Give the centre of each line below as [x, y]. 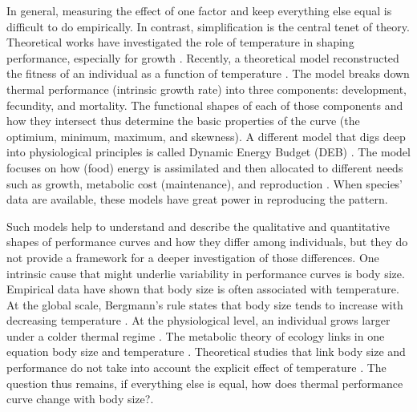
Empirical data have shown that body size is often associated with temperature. [203, 289]
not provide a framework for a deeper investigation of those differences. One [193, 257]
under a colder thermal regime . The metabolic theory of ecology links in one [196, 335]
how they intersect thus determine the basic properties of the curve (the [183, 121]
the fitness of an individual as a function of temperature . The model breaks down [208, 73]
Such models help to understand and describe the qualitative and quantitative [198, 226]
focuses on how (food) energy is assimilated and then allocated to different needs [205, 167]
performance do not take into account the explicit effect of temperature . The [196, 368]
